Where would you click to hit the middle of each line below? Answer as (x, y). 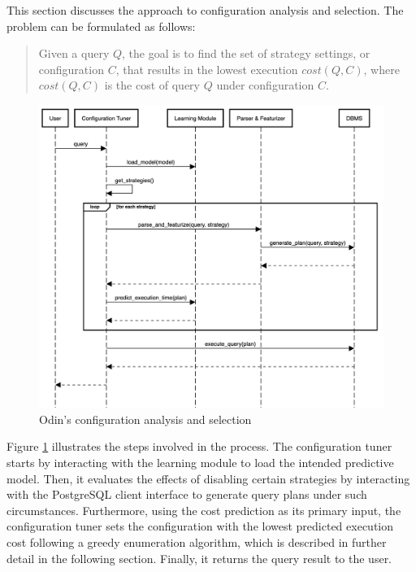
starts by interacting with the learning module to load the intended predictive (200, 462)
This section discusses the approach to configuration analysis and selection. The (205, 10)
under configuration (265, 85)
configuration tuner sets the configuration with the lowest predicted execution (200, 526)
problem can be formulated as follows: (101, 26)
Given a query (74, 53)
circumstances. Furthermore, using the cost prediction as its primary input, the (204, 510)
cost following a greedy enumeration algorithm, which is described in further (197, 541)
